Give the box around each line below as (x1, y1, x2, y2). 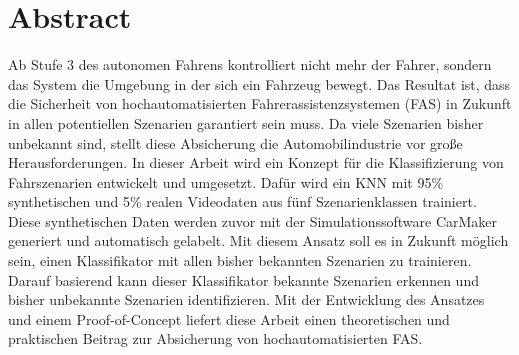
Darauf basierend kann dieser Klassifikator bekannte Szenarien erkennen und (8, 269, 479, 290)
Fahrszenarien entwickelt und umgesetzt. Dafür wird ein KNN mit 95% (8, 171, 444, 192)
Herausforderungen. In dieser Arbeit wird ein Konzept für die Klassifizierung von (8, 152, 504, 173)
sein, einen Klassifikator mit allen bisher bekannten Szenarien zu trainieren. (8, 250, 472, 271)
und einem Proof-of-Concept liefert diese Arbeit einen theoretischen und (8, 308, 450, 329)
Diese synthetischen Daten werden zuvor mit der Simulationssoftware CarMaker (8, 210, 498, 231)
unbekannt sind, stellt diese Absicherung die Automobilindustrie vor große (8, 132, 463, 153)
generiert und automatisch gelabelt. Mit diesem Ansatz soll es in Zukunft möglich (8, 230, 509, 251)
